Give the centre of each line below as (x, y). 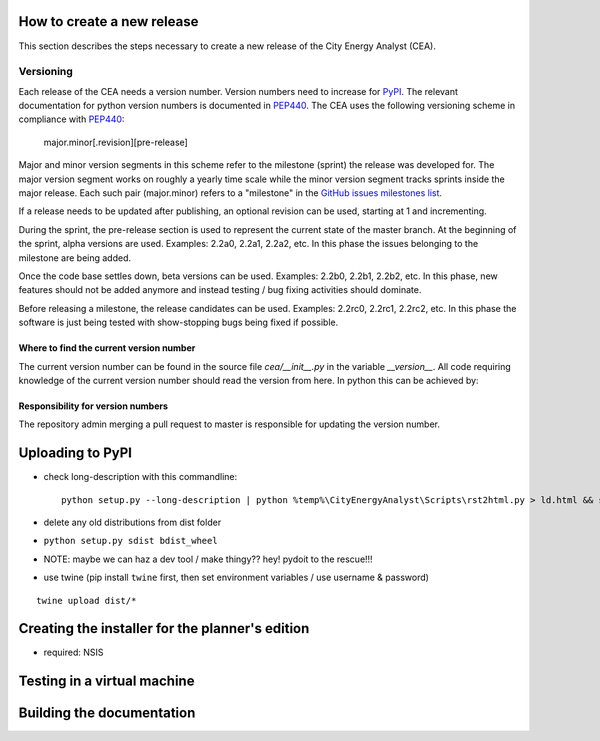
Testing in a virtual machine (106, 681)
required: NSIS (73, 652)
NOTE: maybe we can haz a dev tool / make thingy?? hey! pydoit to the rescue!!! (208, 559)
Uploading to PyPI (75, 453)
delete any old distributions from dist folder (132, 522)
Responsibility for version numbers (93, 406)
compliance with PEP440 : (71, 119)
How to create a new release (108, 21)
